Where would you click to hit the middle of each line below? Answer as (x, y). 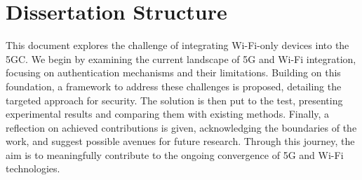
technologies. (33, 168)
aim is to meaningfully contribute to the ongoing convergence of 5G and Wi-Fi (175, 154)
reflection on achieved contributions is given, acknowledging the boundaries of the (181, 127)
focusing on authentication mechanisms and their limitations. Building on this (173, 72)
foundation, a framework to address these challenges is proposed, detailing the (174, 86)
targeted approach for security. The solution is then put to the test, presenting (174, 100)
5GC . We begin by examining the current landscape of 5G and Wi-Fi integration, (181, 58)
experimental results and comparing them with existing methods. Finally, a (168, 114)
